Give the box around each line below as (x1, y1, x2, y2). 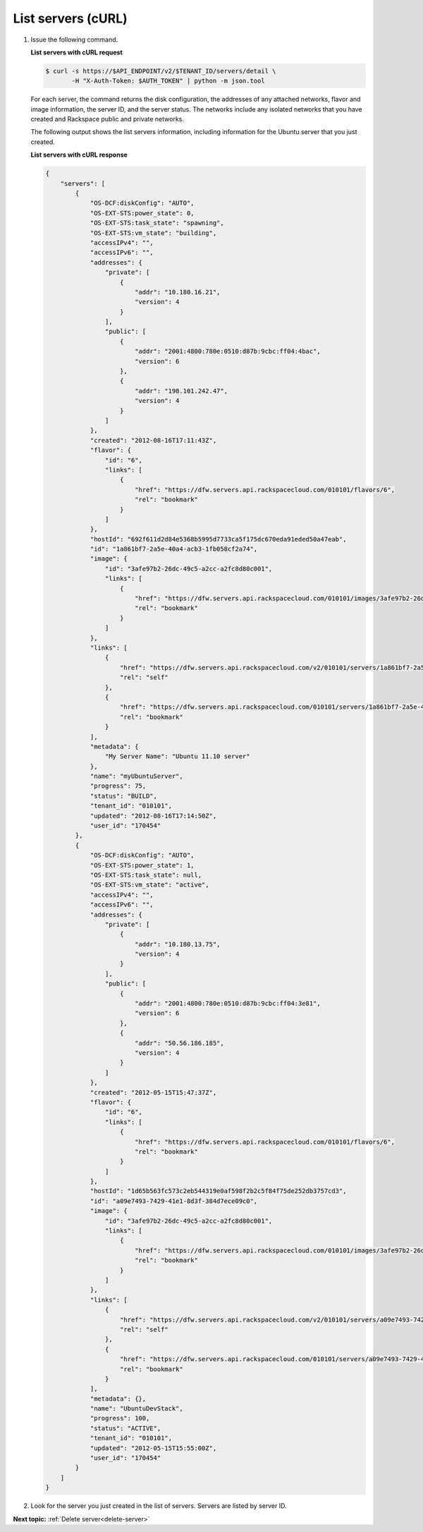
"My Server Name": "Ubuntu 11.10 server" (104, 753, 250, 760)
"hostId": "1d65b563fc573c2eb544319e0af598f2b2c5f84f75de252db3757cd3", (90, 1187, 347, 1195)
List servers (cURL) (13, 11, 128, 26)
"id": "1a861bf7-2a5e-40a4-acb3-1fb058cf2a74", (90, 545, 258, 553)
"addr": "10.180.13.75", (134, 940, 221, 948)
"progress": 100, (90, 1414, 150, 1423)
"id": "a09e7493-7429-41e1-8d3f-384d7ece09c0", (90, 1197, 258, 1205)
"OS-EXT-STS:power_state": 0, (90, 209, 195, 217)
